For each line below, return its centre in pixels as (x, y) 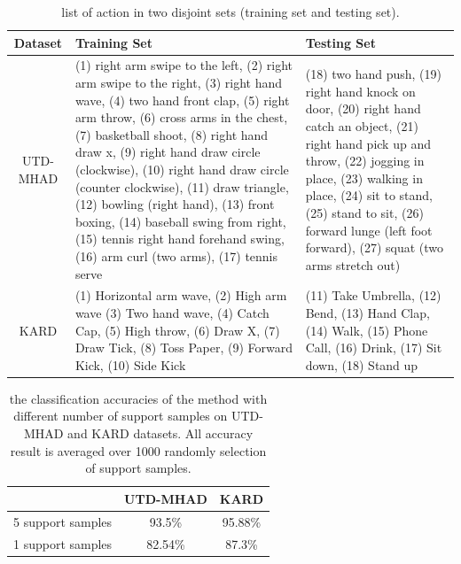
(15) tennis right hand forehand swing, (180, 239)
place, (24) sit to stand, (369, 195)
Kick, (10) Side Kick (130, 364)
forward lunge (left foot (369, 230)
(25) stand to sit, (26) (364, 212)
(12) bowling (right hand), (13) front (175, 204)
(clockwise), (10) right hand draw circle (182, 169)
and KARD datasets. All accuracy (160, 433)
